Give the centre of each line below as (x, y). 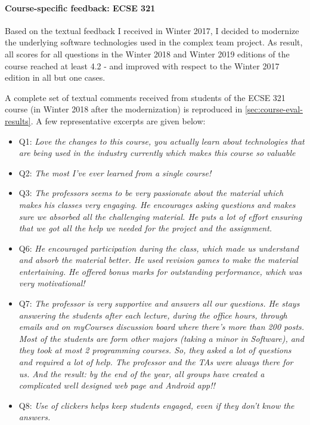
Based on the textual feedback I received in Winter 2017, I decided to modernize (152, 30)
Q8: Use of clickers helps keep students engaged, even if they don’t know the (156, 405)
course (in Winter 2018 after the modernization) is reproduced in (124, 109)
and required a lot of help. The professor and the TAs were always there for (156, 362)
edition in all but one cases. (55, 77)
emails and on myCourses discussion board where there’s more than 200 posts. (162, 327)
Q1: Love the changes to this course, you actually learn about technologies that (162, 141)
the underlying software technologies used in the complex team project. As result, (154, 42)
